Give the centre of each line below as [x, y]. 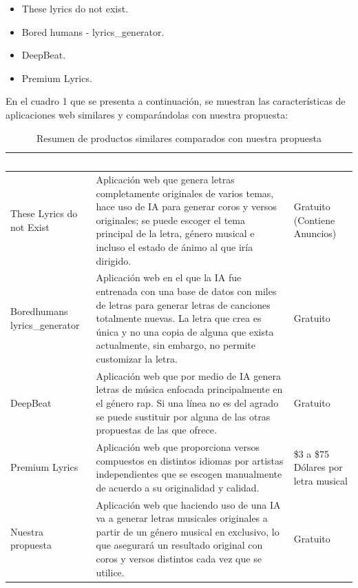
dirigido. [114, 260]
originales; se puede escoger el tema [170, 220]
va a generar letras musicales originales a [182, 518]
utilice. [110, 572]
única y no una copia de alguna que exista [185, 331]
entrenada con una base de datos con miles [186, 291]
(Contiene [314, 220]
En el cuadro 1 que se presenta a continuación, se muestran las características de [176, 101]
